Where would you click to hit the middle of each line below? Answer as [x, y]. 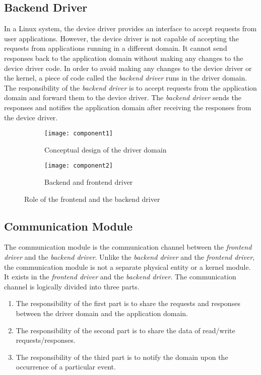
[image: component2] [79, 166]
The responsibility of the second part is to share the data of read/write [125, 330]
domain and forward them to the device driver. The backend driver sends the [123, 97]
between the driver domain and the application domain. [102, 313]
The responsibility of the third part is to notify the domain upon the [122, 357]
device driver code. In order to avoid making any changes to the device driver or [128, 68]
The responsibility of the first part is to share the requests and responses [128, 303]
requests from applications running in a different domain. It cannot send [116, 48]
